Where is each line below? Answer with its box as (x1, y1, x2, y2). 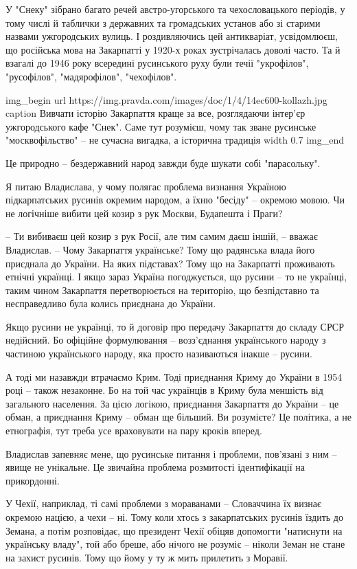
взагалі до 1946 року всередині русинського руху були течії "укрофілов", (5, 56, 309, 70)
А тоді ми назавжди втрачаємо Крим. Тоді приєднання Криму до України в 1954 (5, 369, 343, 383)
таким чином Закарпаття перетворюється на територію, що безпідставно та (5, 282, 319, 297)
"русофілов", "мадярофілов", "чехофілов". (5, 69, 177, 83)
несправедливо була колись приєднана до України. (5, 296, 216, 311)
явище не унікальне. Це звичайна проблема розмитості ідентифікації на (5, 460, 305, 474)
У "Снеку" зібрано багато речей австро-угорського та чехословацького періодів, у (5, 2, 345, 16)
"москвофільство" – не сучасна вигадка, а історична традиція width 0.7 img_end (5, 133, 344, 147)
